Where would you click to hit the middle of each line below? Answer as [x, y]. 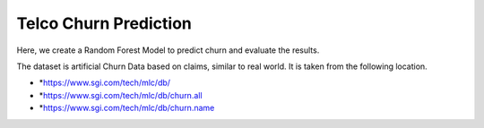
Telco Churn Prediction [104, 23]
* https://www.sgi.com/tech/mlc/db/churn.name [127, 108]
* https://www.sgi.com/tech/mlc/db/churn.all [121, 95]
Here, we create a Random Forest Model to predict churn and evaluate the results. [168, 50]
